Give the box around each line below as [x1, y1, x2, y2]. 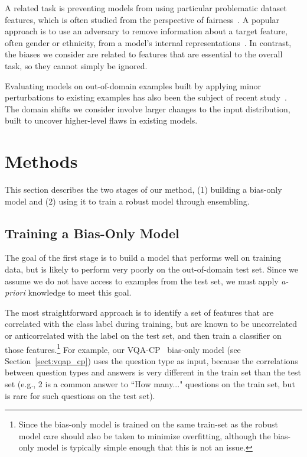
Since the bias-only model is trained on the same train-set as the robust [18, 418, 279, 430]
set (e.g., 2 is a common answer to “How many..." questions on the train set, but [5, 378, 295, 390]
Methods [5, 149, 78, 173]
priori [5, 286, 25, 299]
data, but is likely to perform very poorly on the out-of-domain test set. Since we [5, 263, 298, 276]
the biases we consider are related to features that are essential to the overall [5, 48, 283, 60]
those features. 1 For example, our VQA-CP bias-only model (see [5, 341, 241, 355]
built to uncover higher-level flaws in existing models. [5, 114, 198, 127]
